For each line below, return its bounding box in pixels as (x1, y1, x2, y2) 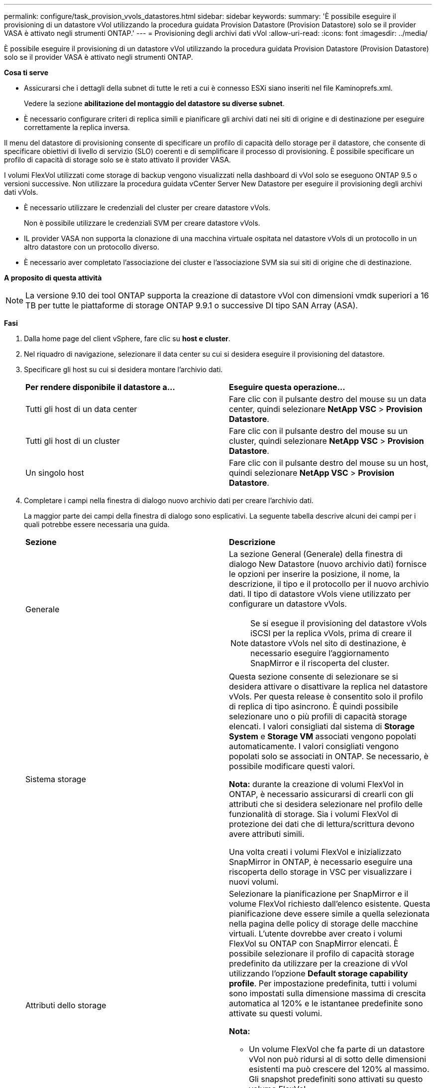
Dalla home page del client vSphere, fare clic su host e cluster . (24, 334, 230, 343)
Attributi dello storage (25, 1000, 107, 1010)
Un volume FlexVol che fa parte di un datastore (249, 1044, 425, 1054)
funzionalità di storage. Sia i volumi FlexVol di (229, 809, 398, 819)
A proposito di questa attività (4, 273, 102, 282)
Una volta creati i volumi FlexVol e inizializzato (229, 847, 402, 857)
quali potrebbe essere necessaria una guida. (24, 520, 170, 529)
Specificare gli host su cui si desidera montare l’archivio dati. (24, 365, 223, 374)
